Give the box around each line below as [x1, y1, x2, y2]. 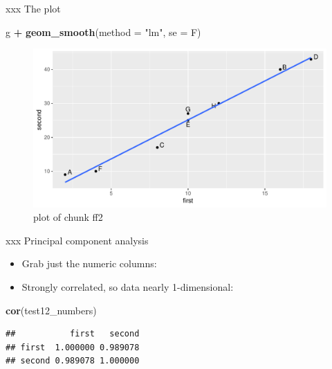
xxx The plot [6, 1, 61, 15]
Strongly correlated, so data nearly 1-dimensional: [21, 279, 234, 294]
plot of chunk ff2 [33, 210, 103, 224]
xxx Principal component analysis [6, 233, 149, 247]
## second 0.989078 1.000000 [6, 356, 140, 366]
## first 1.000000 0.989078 [6, 342, 140, 352]
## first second [6, 329, 140, 339]
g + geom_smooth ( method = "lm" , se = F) [6, 24, 201, 39]
